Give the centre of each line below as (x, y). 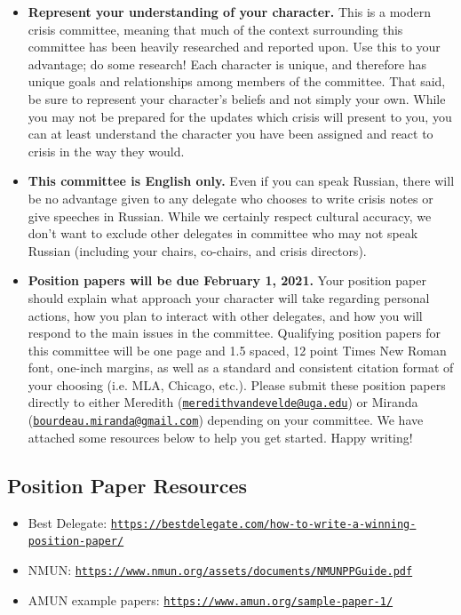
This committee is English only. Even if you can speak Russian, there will (241, 181)
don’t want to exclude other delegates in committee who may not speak (223, 233)
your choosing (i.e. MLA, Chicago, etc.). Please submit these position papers (237, 384)
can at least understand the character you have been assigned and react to (230, 134)
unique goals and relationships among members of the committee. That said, (237, 81)
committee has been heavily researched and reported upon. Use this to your (234, 47)
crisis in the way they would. (106, 151)
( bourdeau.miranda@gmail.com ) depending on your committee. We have (226, 420)
